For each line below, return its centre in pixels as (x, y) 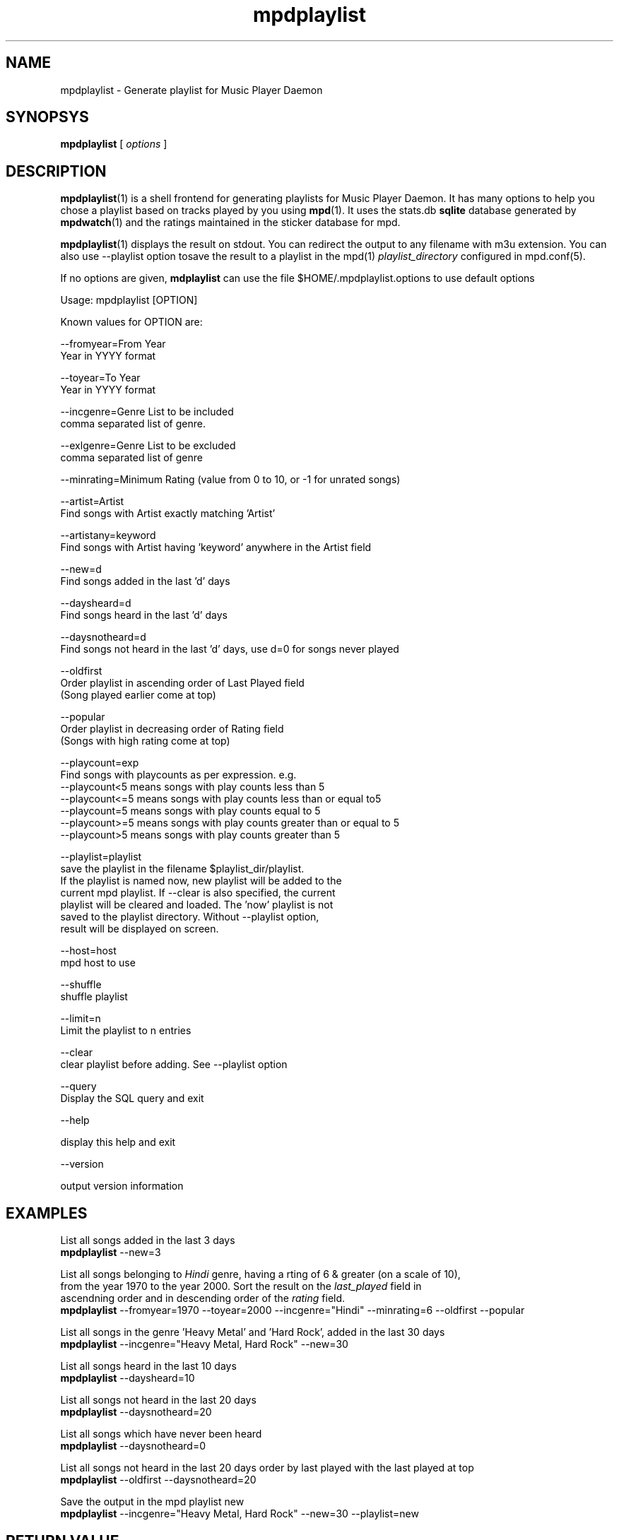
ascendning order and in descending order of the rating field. (203, 1298)
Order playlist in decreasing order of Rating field (172, 729)
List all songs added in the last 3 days (148, 1240)
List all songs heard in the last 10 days (148, 1366)
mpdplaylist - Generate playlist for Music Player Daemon (191, 90)
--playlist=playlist (101, 857)
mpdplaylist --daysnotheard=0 (133, 1446)
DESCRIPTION (56, 171)
